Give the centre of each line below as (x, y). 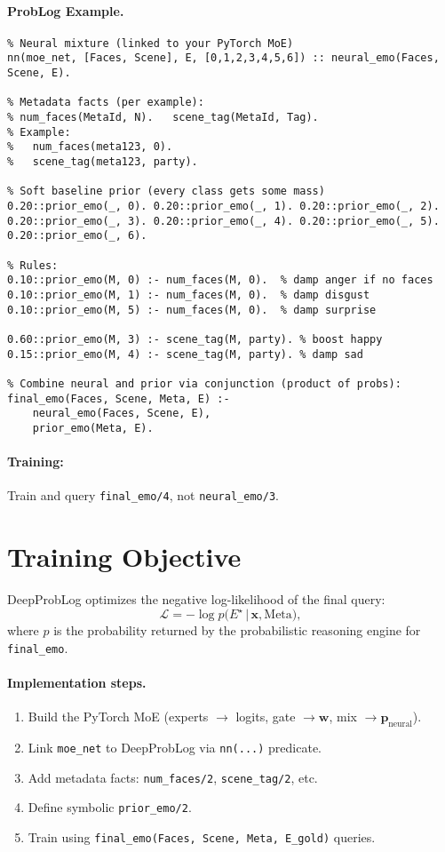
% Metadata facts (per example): (106, 103)
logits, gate (266, 717)
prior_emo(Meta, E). (93, 428)
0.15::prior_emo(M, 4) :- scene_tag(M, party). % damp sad (185, 354)
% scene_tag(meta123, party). (103, 162)
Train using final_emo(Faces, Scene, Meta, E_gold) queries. (202, 837)
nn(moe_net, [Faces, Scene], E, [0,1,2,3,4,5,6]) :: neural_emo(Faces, (223, 58)
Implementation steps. (77, 683)
